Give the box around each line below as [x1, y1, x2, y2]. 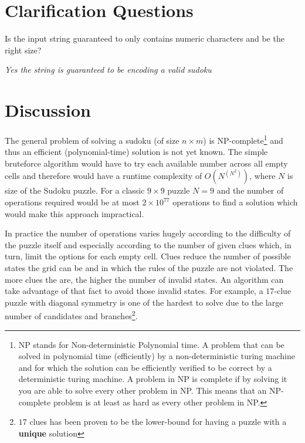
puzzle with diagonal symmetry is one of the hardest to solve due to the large [5, 296, 283, 308]
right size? [5, 43, 42, 56]
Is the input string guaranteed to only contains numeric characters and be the [5, 32, 284, 45]
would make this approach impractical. [5, 207, 144, 219]
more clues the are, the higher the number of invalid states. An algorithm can [5, 273, 284, 285]
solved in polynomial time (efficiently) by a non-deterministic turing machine [18, 350, 295, 362]
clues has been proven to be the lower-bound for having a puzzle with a [29, 415, 287, 428]
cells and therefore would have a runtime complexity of [5, 170, 202, 182]
